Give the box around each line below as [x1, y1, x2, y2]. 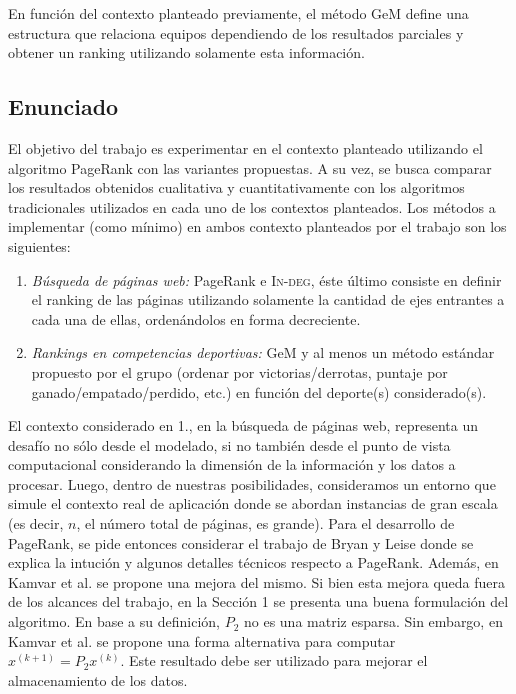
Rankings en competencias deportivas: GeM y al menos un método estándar [31, 342, 495, 363]
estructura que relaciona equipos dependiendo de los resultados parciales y [8, 22, 464, 43]
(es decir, [8, 513, 64, 534]
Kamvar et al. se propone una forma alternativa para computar [8, 630, 396, 651]
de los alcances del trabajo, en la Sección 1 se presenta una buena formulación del [8, 591, 509, 612]
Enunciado [8, 91, 119, 122]
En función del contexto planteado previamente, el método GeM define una [8, 3, 469, 23]
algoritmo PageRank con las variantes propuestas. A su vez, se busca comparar [8, 157, 492, 178]
